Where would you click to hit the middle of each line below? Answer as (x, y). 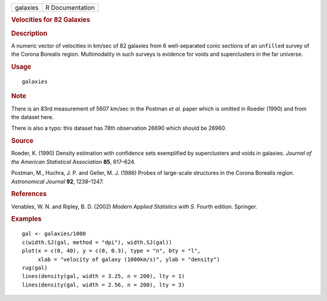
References (29, 194)
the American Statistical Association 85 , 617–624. (73, 161)
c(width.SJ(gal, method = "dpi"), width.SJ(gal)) (97, 242)
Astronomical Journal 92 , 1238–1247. (58, 181)
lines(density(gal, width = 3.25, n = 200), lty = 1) (103, 276)
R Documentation (70, 8)
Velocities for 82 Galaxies (51, 20)
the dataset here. (32, 117)
